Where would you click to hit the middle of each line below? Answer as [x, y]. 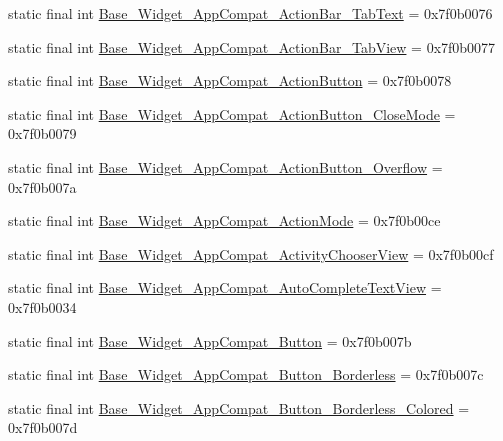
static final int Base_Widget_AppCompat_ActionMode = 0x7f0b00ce [224, 220]
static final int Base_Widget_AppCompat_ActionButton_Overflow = [225, 166]
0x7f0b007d [43, 427]
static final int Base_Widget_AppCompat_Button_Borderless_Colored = [239, 407]
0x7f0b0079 [42, 133]
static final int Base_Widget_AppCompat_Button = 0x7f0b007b [210, 340]
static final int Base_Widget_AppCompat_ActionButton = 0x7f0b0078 [230, 80]
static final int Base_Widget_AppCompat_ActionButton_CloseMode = [232, 113]
